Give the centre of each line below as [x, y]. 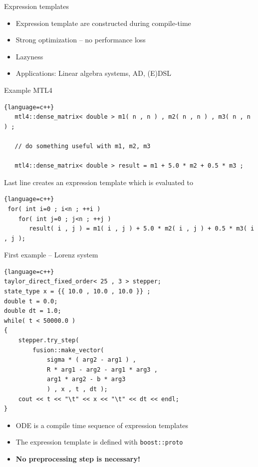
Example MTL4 [28, 90]
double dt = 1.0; [33, 311]
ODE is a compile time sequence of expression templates [102, 425]
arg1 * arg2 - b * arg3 [86, 379]
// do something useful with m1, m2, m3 [83, 146]
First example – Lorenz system [51, 255]
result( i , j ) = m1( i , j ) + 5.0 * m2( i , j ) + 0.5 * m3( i [142, 229]
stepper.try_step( [49, 341]
